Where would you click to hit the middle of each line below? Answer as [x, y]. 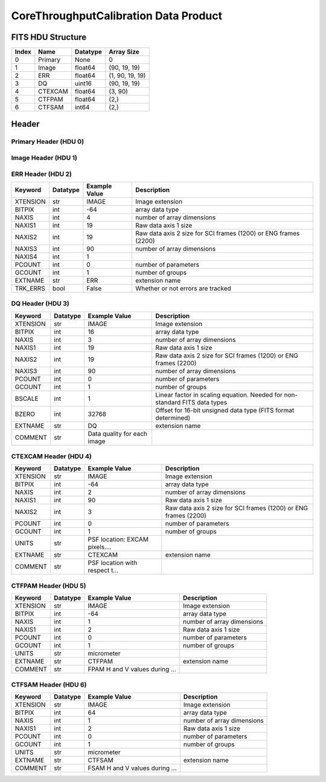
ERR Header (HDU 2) [42, 174]
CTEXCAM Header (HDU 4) [51, 457]
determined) [173, 418]
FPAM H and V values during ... [132, 669]
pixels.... [100, 547]
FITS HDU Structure [49, 37]
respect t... [103, 571]
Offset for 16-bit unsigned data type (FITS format [225, 410]
